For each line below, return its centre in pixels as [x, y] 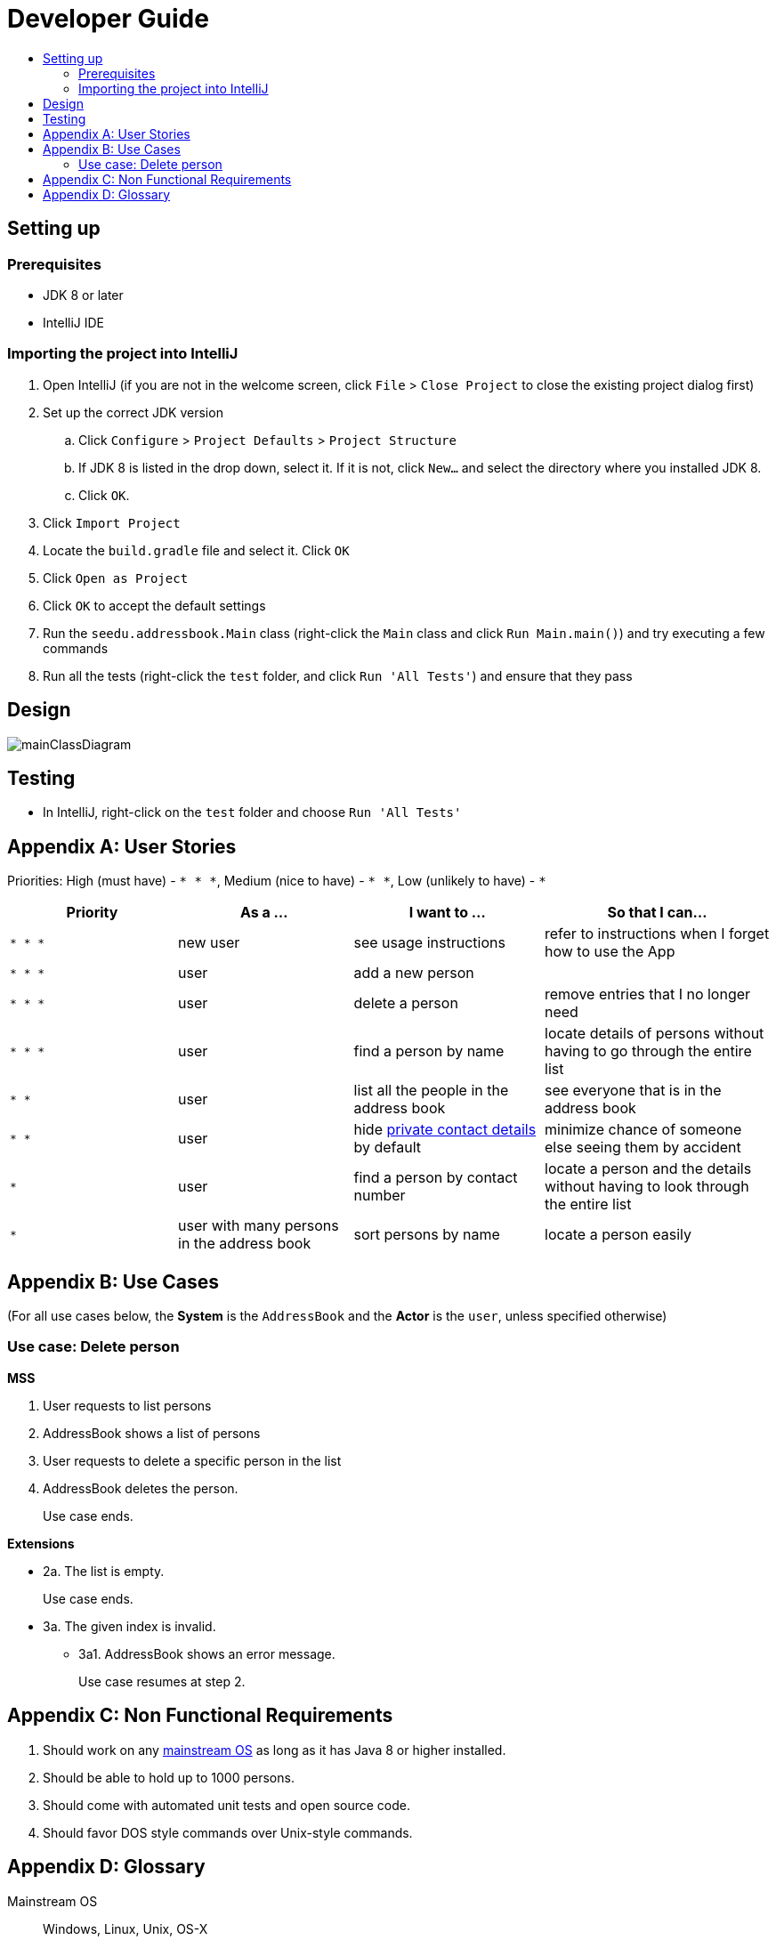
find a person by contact [436, 1178]
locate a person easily [618, 1235]
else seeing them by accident [643, 1148]
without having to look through [647, 1187]
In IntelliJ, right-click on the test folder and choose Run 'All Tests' [252, 812]
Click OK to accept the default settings [154, 605]
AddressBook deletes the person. [141, 1488]
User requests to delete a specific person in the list [192, 1460]
